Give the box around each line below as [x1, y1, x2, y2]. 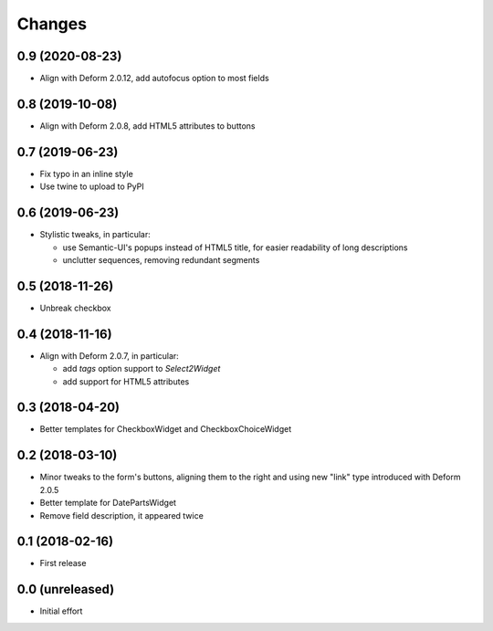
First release [39, 558, 87, 569]
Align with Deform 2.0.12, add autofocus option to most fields [39, 73, 269, 84]
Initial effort [39, 605, 83, 616]
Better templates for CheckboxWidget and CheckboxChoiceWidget [39, 424, 292, 435]
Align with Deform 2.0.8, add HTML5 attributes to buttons [39, 120, 256, 131]
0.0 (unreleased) [16, 582, 115, 597]
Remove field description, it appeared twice [39, 510, 205, 521]
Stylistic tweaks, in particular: [39, 229, 151, 240]
